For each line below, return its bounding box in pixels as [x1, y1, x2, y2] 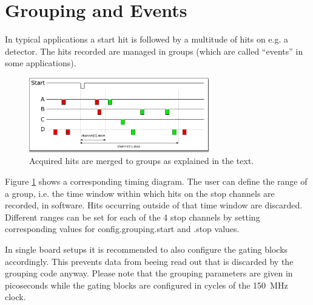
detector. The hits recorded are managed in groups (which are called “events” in [5, 44, 303, 57]
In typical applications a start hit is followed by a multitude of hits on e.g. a [5, 33, 289, 46]
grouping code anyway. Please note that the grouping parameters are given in [5, 267, 293, 279]
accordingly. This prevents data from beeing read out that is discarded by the [5, 255, 294, 267]
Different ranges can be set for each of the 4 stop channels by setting [5, 210, 260, 223]
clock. [5, 290, 26, 303]
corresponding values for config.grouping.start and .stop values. [5, 222, 240, 235]
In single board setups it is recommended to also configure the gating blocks [5, 242, 288, 255]
